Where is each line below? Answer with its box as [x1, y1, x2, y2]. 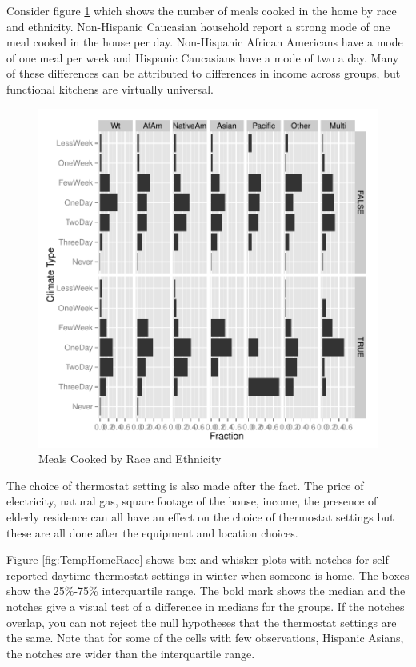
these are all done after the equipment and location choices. [6, 524, 298, 541]
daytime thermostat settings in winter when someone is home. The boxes [51, 566, 410, 583]
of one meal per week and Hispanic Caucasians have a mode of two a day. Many [6, 49, 399, 66]
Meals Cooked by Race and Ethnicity [38, 450, 222, 467]
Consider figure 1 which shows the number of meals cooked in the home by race [6, 2, 397, 18]
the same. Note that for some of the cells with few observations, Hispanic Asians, [6, 629, 404, 646]
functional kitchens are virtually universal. [6, 80, 214, 97]
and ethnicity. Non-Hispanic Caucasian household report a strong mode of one [6, 18, 390, 34]
